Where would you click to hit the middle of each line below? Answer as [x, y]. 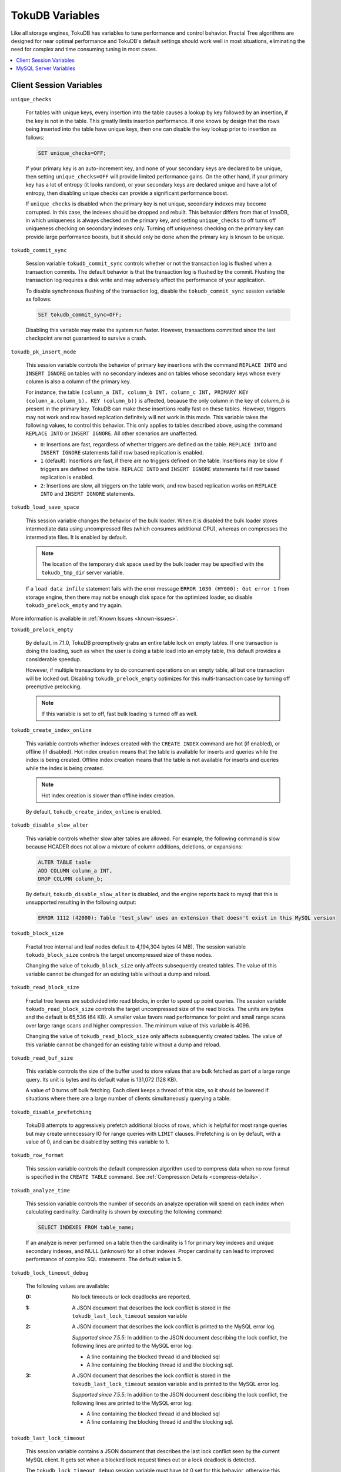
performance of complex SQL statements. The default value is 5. [104, 1259]
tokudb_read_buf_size [42, 1058]
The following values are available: [68, 1286]
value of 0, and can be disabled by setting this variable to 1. [98, 1142]
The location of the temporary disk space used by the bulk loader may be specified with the [153, 564]
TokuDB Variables [55, 15]
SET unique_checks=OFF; [72, 153]
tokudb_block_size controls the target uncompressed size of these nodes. [119, 955]
